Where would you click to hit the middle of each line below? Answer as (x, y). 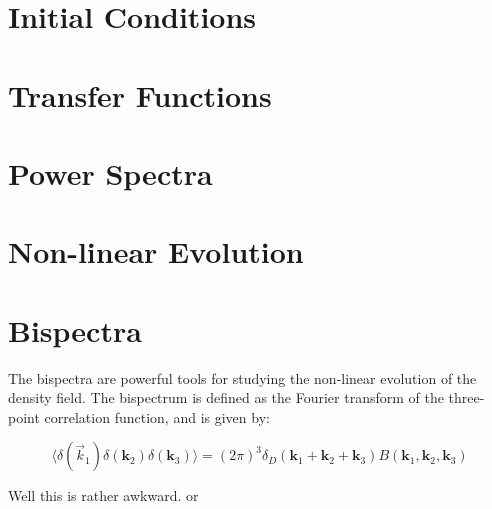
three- (466, 397)
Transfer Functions (140, 94)
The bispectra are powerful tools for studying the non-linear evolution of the (242, 377)
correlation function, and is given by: (157, 416)
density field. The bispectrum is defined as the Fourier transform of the (226, 397)
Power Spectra (110, 172)
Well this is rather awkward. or (103, 495)
